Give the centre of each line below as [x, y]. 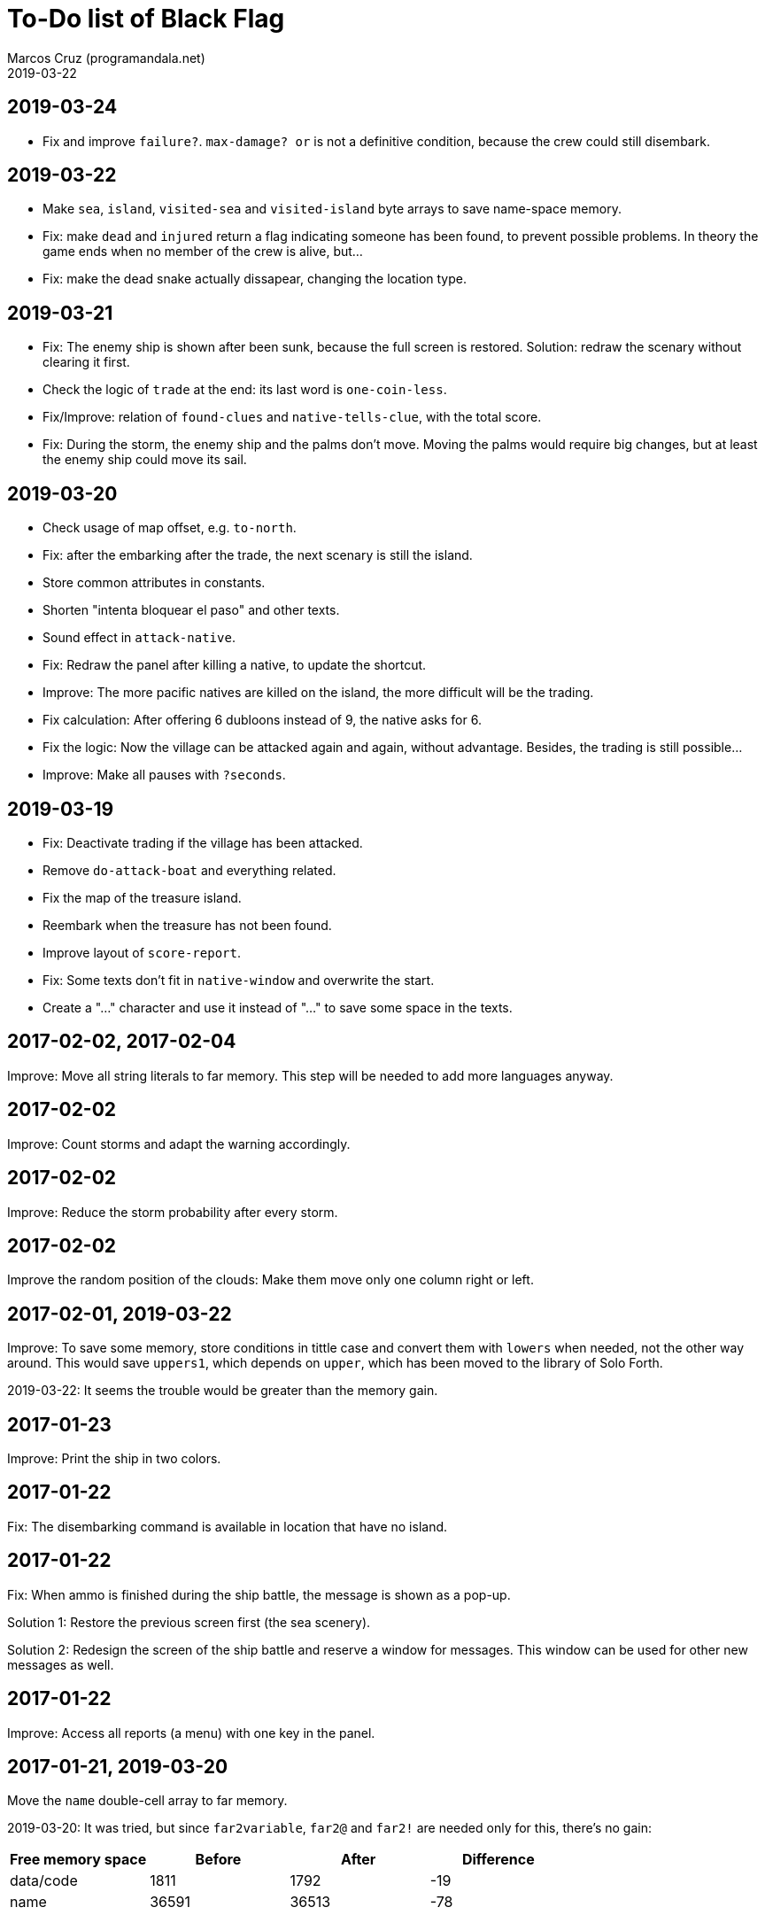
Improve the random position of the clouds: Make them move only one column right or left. [270, 1280]
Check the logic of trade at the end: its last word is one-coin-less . [245, 390]
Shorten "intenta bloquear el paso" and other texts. [191, 610]
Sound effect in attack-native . [139, 638]
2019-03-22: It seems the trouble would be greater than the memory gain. [223, 1391]
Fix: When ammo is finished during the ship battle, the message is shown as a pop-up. [259, 1594]
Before [218, 1860]
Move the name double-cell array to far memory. [147, 1801]
